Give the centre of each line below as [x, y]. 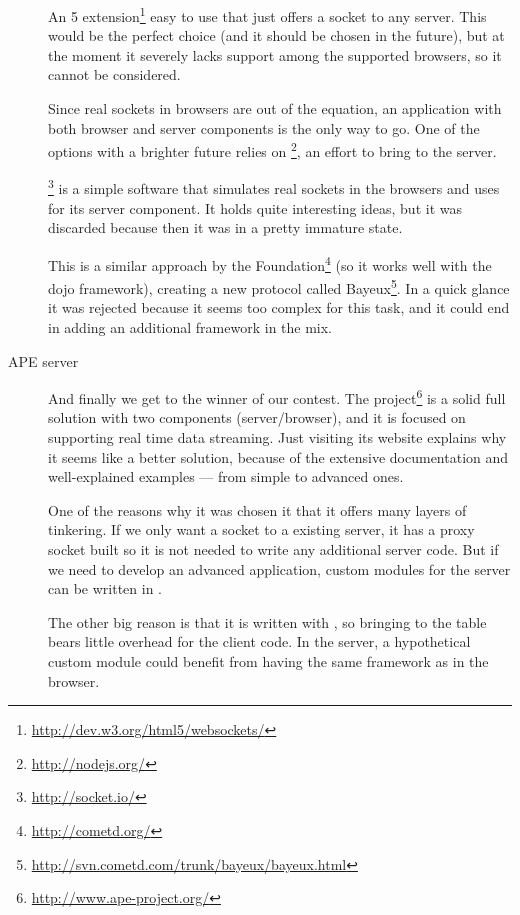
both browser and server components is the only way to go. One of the [264, 127]
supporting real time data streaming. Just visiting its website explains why [277, 437]
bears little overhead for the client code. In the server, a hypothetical [259, 641]
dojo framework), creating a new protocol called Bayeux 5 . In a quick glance [279, 286]
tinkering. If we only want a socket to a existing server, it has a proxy [261, 529]
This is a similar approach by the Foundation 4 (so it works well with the [270, 263]
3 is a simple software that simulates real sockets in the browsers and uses [274, 187]
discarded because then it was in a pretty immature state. [225, 227]
